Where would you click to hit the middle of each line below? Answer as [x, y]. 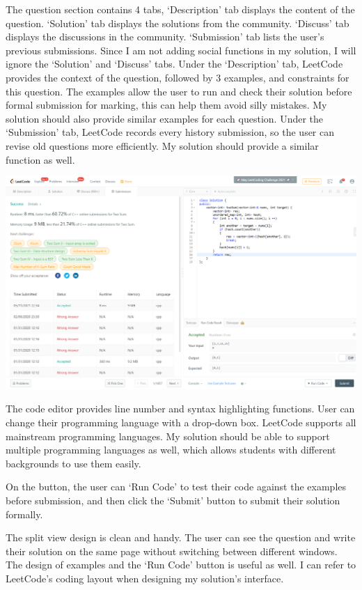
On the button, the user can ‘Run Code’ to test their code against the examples [176, 487]
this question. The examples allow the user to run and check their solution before [179, 91]
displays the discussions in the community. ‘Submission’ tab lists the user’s [165, 37]
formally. [24, 514]
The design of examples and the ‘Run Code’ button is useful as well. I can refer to [181, 565]
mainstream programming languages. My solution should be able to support [168, 436]
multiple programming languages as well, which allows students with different [171, 450]
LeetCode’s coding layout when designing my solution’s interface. [145, 578]
